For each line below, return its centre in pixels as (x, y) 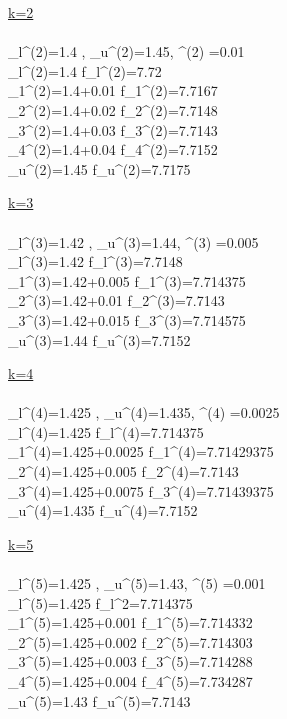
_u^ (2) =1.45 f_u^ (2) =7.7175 (99, 168)
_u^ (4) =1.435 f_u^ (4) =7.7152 (103, 510)
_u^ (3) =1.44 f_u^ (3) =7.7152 (99, 339)
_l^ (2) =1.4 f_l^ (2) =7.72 (85, 70)
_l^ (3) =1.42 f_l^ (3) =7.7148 (95, 261)
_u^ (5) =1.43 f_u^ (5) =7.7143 (99, 700)
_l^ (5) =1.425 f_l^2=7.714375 (100, 602)
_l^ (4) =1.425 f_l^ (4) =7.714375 (106, 431)
